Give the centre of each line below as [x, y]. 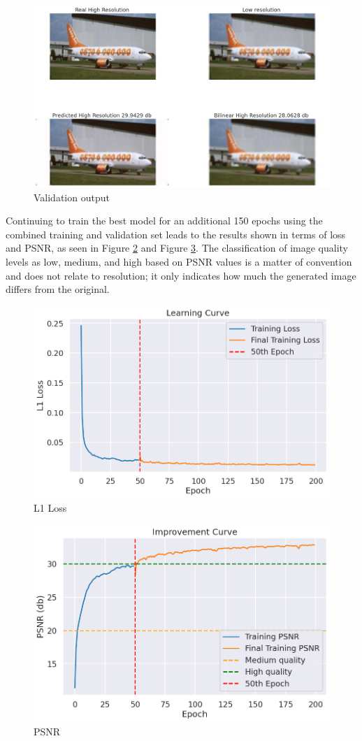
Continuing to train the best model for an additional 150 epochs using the [164, 221]
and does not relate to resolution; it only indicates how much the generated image [181, 275]
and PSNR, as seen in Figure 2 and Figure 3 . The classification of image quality [177, 248]
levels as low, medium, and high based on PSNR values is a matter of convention [179, 261]
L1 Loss [50, 508]
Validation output [72, 197]
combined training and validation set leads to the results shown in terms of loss [176, 234]
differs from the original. [58, 289]
